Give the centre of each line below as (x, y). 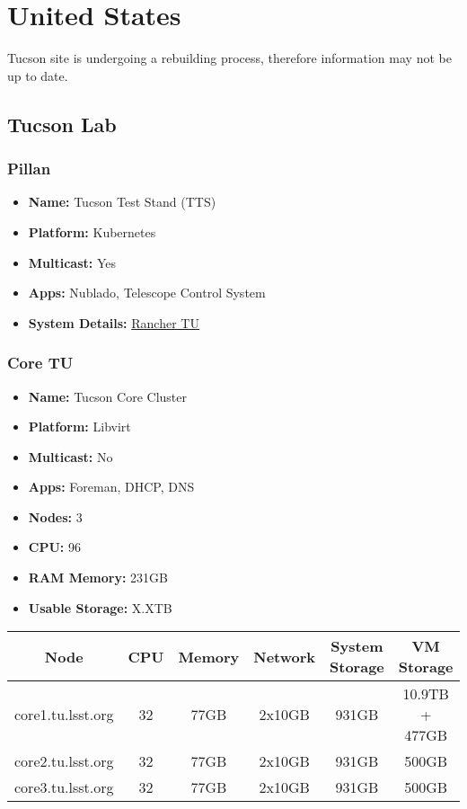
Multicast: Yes (72, 262)
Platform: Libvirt (79, 427)
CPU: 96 (54, 547)
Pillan (29, 169)
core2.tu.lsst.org (64, 761)
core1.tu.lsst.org (64, 715)
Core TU (40, 363)
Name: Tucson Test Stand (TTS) (122, 202)
